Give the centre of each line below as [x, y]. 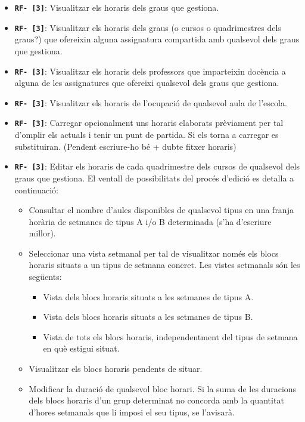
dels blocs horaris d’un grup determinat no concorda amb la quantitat [156, 400]
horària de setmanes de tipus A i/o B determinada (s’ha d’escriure [150, 221]
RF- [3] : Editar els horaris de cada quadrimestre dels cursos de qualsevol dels [157, 166]
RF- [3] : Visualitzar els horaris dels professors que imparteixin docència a [150, 71]
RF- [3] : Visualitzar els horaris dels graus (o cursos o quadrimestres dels [148, 27]
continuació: [36, 190]
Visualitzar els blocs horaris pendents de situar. [116, 369]
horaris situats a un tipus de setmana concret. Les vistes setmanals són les [164, 265]
